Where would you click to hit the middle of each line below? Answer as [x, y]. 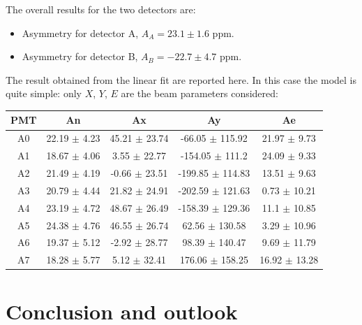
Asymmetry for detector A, [80, 32]
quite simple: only [44, 93]
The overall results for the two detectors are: [101, 9]
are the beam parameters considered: [199, 93]
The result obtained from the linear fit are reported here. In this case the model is [181, 79]
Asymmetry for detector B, [80, 56]
